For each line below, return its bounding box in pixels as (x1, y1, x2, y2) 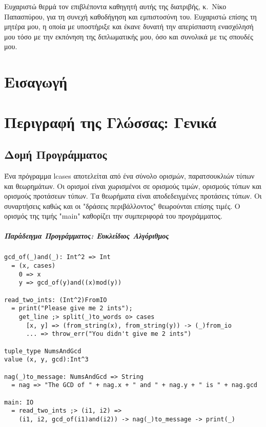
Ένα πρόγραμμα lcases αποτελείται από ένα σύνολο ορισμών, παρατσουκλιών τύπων (4, 170, 255, 181)
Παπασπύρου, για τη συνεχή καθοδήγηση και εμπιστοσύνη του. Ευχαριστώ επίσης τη (4, 11, 257, 22)
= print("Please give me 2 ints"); (11, 305, 133, 312)
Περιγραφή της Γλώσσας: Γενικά (4, 111, 217, 132)
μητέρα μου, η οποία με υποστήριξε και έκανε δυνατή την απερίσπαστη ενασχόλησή (4, 21, 254, 32)
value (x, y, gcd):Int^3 (4, 356, 89, 364)
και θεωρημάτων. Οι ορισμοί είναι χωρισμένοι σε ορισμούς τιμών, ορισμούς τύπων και (4, 180, 262, 191)
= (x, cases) (11, 262, 56, 270)
